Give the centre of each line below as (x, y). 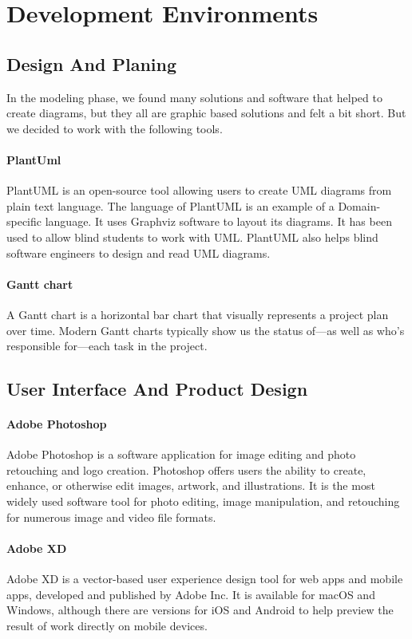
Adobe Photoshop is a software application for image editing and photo (181, 454)
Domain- (359, 205)
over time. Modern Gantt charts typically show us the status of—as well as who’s (206, 330)
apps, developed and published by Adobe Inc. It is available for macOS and (191, 594)
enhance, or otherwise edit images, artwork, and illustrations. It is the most (191, 485)
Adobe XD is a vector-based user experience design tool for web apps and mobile (205, 579)
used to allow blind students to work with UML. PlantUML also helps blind (192, 237)
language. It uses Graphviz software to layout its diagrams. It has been (218, 221)
